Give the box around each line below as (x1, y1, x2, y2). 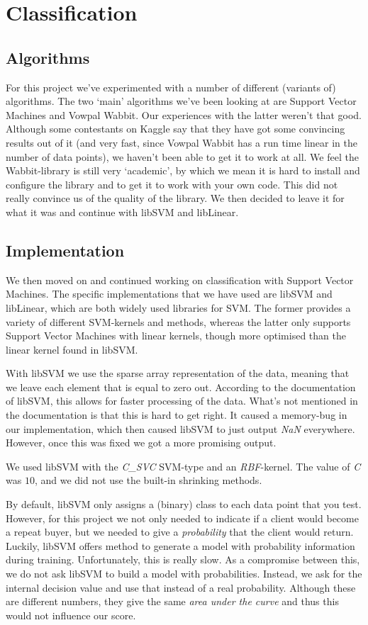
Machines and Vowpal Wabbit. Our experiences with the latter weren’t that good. (6, 107, 362, 122)
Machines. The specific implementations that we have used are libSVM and (6, 286, 333, 301)
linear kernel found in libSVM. (6, 342, 138, 356)
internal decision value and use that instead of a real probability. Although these (6, 580, 356, 595)
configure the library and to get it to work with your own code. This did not (6, 176, 338, 191)
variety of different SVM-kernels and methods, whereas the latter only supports (6, 314, 351, 329)
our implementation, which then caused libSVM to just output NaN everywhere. (6, 421, 355, 436)
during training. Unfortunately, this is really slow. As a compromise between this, (6, 552, 360, 567)
